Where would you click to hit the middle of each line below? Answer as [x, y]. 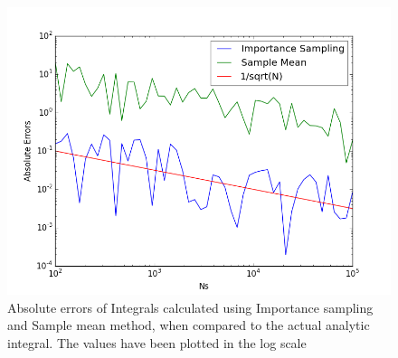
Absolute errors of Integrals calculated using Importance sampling [190, 307]
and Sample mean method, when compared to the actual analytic [189, 325]
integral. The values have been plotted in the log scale [157, 342]
